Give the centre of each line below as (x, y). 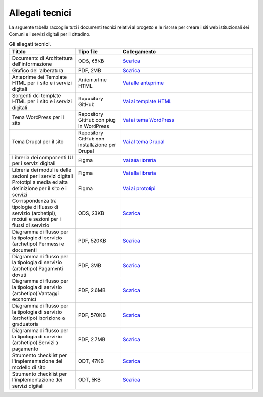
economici (24, 299)
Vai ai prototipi (139, 188)
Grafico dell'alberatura (38, 70)
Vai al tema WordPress (149, 120)
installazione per (97, 145)
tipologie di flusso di (35, 207)
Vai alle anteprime (143, 83)
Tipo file (88, 51)
